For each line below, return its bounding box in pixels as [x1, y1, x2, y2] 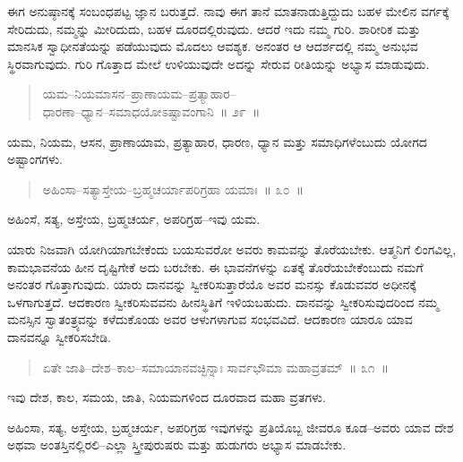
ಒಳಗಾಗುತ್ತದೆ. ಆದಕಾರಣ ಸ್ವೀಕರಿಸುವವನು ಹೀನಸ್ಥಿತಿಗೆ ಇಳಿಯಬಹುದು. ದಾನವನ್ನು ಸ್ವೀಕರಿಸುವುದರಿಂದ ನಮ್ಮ [7, 292, 440, 311]
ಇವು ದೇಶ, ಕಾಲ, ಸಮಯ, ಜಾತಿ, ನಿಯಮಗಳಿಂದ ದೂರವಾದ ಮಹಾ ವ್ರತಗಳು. [7, 388, 326, 406]
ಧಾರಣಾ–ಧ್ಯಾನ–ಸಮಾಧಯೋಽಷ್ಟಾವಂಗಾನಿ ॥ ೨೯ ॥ [42, 101, 261, 120]
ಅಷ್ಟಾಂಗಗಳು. [7, 150, 63, 168]
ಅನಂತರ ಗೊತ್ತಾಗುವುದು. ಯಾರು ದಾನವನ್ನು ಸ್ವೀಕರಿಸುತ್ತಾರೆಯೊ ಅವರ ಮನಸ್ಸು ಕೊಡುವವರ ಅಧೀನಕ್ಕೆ [7, 275, 416, 294]
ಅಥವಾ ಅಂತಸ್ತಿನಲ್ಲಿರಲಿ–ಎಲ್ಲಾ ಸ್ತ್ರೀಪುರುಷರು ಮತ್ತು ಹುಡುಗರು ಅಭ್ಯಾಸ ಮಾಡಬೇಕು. [7, 435, 347, 454]
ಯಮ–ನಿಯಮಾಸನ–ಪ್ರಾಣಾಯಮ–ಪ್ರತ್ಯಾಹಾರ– [42, 84, 236, 103]
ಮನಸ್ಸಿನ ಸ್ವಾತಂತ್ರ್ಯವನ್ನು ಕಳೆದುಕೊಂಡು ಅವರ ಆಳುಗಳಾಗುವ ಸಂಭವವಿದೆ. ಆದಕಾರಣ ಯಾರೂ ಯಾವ [7, 310, 413, 329]
